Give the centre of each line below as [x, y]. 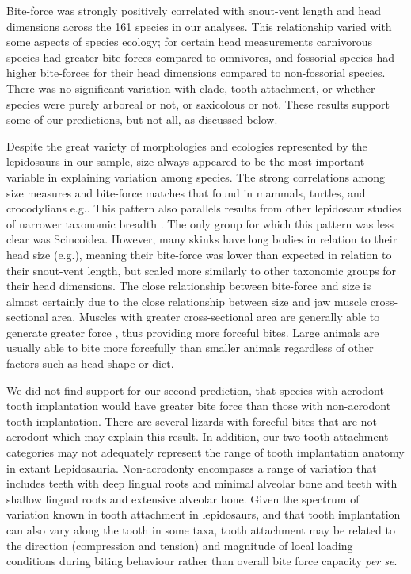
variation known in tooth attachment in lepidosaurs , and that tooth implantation [204, 514]
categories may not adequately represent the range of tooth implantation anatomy [205, 452]
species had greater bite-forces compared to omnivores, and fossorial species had [201, 57]
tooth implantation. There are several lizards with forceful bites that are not [192, 421]
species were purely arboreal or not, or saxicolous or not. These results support [198, 103]
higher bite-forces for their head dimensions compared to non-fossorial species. [196, 73]
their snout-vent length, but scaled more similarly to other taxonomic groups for [202, 270]
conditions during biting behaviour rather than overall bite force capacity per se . [202, 561]
